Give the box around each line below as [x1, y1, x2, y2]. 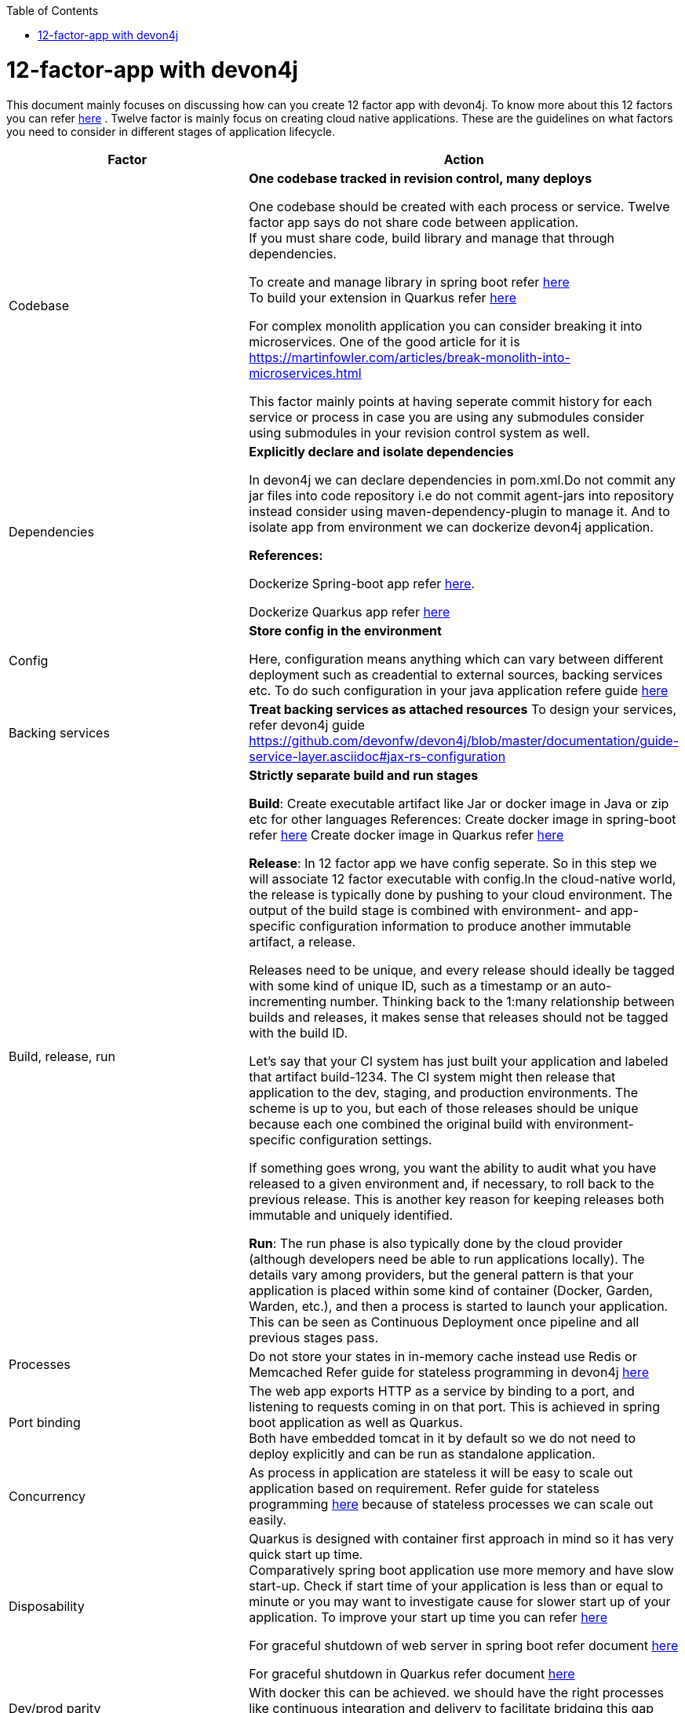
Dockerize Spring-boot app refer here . [249, 575, 475, 591]
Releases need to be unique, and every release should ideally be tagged [249, 961, 675, 978]
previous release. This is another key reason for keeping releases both [249, 1191, 665, 1207]
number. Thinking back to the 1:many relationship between [330, 993, 675, 1009]
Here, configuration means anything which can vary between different [249, 650, 664, 667]
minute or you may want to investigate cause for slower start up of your [249, 1593, 671, 1609]
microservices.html [249, 364, 362, 381]
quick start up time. [249, 1546, 363, 1562]
